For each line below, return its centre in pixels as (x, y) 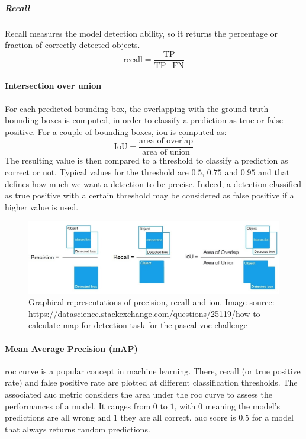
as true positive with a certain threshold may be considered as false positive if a (149, 195)
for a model (273, 417)
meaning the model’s (243, 406)
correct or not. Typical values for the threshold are (97, 172)
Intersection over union (53, 86)
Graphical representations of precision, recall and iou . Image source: (152, 302)
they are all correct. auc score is (178, 417)
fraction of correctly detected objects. (73, 45)
